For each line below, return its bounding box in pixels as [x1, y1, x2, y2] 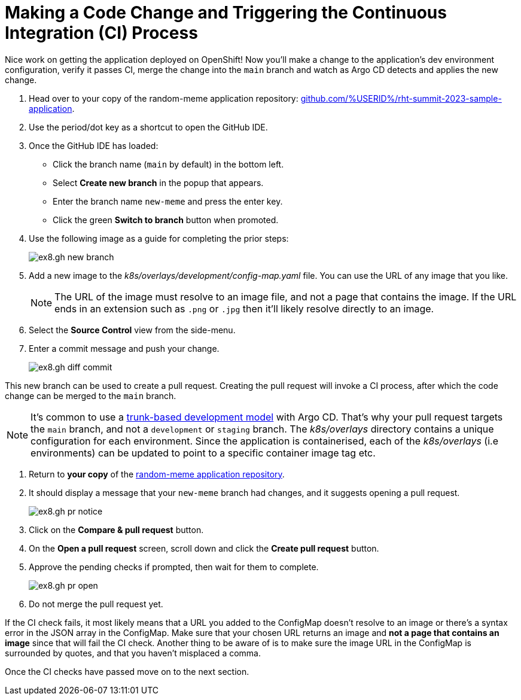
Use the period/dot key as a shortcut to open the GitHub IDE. [29, 121, 268, 132]
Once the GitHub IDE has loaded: [29, 140, 159, 151]
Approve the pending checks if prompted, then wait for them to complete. [29, 561, 319, 572]
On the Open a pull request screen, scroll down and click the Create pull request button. [29, 543, 379, 553]
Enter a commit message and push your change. [29, 343, 220, 354]
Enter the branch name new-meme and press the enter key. [53, 196, 283, 206]
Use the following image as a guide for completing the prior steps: [29, 233, 289, 244]
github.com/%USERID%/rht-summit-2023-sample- [300, 93, 502, 104]
